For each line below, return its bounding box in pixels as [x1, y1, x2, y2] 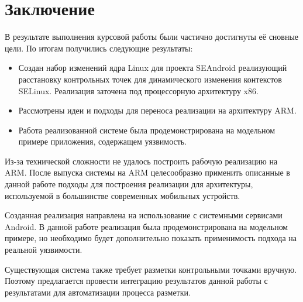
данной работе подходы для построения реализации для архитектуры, [5, 178, 253, 190]
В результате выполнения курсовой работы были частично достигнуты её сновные [5, 30, 299, 43]
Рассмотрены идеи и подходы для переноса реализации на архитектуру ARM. [18, 104, 297, 116]
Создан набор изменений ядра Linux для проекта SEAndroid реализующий [18, 61, 287, 74]
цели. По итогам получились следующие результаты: [5, 42, 193, 54]
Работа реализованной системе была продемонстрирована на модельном [18, 123, 276, 136]
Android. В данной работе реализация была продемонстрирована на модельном [5, 220, 288, 232]
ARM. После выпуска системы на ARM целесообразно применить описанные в [5, 166, 290, 179]
